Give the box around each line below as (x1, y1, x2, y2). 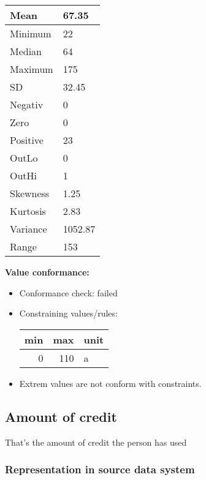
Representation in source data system (5, 462, 195, 477)
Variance (10, 222, 47, 236)
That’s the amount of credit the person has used (5, 435, 187, 448)
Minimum (10, 26, 51, 40)
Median (10, 44, 42, 58)
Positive (10, 133, 44, 147)
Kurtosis (10, 204, 46, 218)
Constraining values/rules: (19, 307, 118, 320)
